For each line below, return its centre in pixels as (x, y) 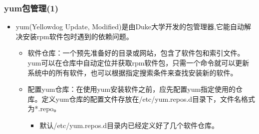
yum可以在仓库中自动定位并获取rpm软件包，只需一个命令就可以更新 (138, 63)
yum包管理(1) (31, 8)
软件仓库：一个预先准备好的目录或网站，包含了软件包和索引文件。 (136, 53)
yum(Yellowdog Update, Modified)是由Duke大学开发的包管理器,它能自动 (130, 27)
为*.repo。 (44, 108)
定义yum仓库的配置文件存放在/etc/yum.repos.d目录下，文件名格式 (148, 99)
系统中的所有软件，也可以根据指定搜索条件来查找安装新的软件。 (132, 72)
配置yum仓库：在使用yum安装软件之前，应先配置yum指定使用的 (132, 89)
